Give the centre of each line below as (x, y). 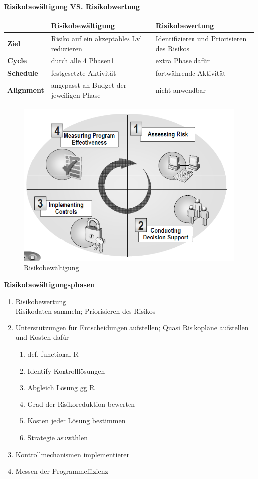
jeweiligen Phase (76, 95)
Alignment (26, 90)
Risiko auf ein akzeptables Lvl (97, 38)
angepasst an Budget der (89, 85)
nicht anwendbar (181, 90)
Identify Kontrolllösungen (66, 370)
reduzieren (66, 48)
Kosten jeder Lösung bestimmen (76, 421)
